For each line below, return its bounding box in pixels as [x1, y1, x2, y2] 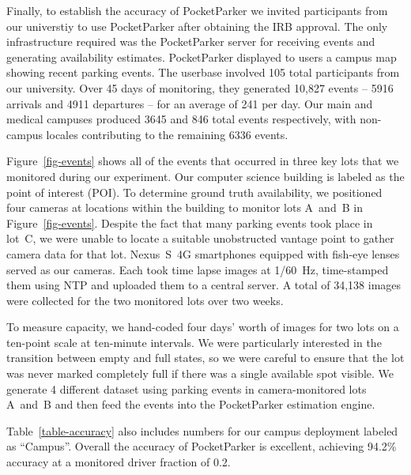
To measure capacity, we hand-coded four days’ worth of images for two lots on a [6, 319, 399, 335]
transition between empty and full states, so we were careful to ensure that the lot [6, 349, 405, 366]
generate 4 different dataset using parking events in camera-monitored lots [6, 380, 367, 397]
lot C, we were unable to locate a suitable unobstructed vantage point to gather [6, 230, 394, 247]
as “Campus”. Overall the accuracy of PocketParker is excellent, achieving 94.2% [6, 438, 397, 454]
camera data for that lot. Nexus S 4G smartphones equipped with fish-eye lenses [6, 245, 400, 262]
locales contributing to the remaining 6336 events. [46, 126, 288, 142]
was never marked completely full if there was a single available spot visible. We [6, 365, 394, 382]
